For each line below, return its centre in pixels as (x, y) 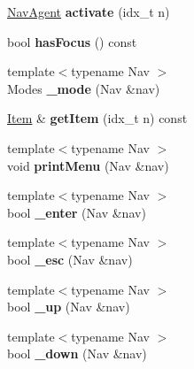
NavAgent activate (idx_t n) (89, 12)
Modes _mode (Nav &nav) (84, 88)
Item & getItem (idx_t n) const (97, 118)
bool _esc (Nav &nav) (70, 259)
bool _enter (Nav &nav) (77, 212)
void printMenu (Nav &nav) (88, 165)
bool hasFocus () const (72, 41)
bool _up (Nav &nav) (69, 307)
